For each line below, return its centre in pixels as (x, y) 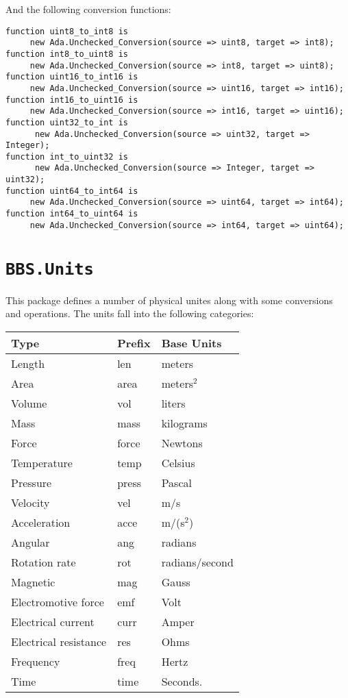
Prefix (134, 342)
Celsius (178, 462)
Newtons (182, 443)
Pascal (176, 482)
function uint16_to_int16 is (72, 77)
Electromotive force (58, 601)
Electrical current (53, 621)
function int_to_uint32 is (67, 157)
